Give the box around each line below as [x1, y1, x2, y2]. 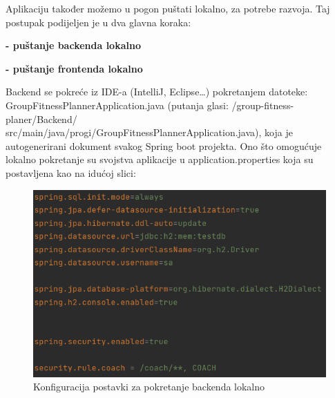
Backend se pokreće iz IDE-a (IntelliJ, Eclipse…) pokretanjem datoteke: [6, 84, 308, 99]
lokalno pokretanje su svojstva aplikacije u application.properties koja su [6, 152, 314, 167]
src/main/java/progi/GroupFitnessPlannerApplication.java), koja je [6, 125, 293, 140]
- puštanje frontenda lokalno [6, 61, 143, 75]
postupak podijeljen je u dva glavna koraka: [6, 15, 191, 29]
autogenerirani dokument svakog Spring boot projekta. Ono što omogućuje [6, 138, 322, 153]
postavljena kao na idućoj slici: [6, 165, 136, 180]
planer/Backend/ [6, 111, 77, 126]
